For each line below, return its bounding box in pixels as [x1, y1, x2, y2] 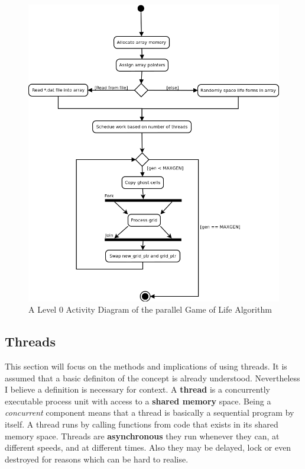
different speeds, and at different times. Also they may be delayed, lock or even [5, 441, 291, 454]
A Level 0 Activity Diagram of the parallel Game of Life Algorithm [28, 303, 272, 316]
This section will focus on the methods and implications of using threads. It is [5, 359, 287, 372]
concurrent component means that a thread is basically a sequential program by [5, 406, 294, 419]
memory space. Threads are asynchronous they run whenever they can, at [5, 429, 280, 442]
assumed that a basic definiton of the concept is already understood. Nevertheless [5, 371, 300, 384]
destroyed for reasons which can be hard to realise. [5, 452, 189, 465]
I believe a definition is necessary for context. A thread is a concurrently [5, 383, 270, 396]
